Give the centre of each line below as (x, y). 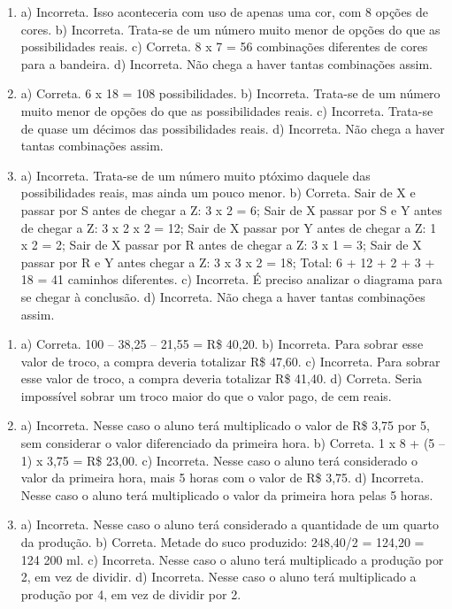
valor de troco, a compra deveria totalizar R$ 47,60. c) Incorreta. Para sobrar (230, 361)
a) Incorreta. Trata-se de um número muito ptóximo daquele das (195, 175)
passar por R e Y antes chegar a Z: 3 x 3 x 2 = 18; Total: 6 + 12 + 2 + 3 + (228, 262)
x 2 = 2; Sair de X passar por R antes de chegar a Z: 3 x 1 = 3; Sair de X (221, 245)
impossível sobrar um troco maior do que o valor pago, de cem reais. (206, 395)
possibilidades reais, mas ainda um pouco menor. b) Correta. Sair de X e (218, 193)
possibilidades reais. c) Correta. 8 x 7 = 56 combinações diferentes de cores (224, 46)
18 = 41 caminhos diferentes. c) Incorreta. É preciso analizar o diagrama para (232, 279)
